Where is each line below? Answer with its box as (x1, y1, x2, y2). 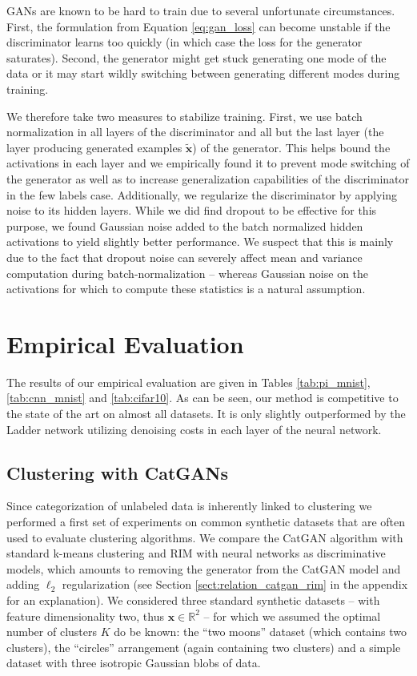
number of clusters (6, 623, 98, 640)
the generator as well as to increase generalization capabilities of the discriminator (6, 170, 410, 187)
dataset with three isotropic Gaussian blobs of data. (6, 654, 261, 671)
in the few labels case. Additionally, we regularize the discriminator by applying (6, 186, 398, 203)
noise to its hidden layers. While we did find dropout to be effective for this (6, 202, 377, 219)
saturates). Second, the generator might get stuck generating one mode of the (6, 49, 387, 66)
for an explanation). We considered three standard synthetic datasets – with (6, 591, 380, 608)
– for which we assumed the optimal (203, 607, 381, 624)
